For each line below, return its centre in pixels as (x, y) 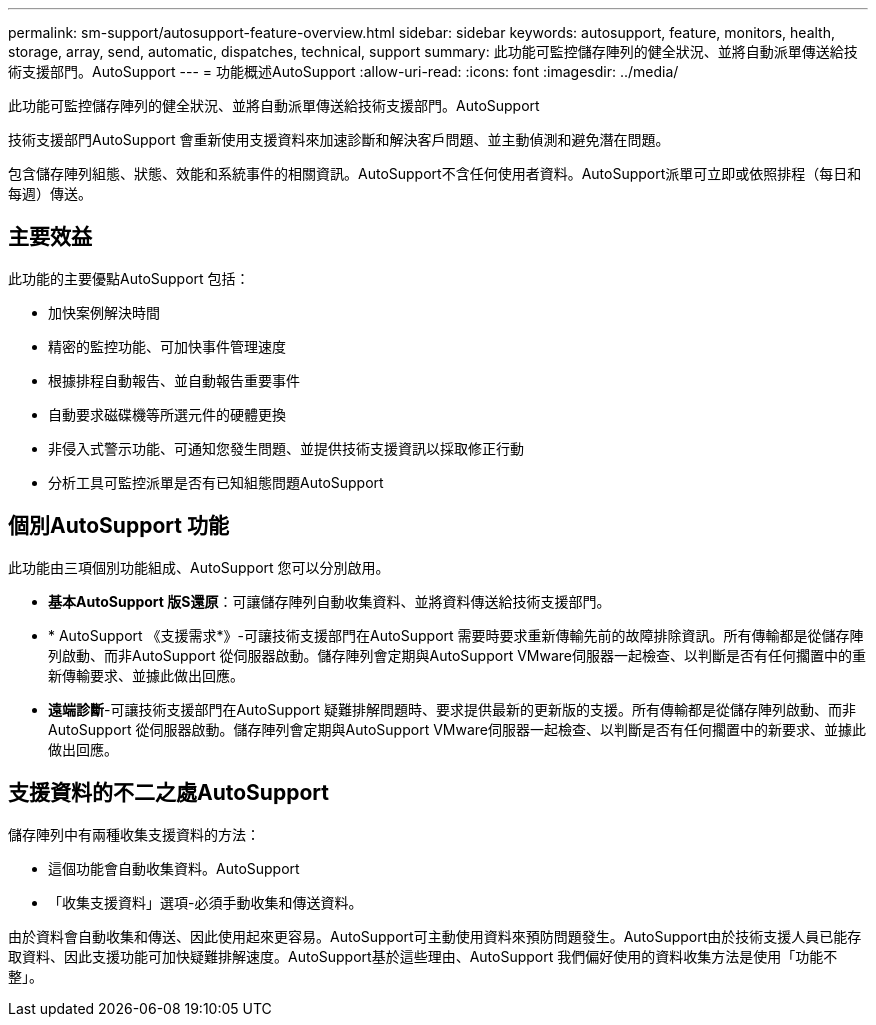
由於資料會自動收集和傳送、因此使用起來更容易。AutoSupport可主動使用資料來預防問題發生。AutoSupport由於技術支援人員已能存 (435, 936)
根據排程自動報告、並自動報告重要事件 (174, 380)
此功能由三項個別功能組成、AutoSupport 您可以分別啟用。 (199, 567)
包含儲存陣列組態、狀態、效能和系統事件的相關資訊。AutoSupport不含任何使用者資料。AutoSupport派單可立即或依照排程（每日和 (435, 173)
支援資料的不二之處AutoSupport (168, 793)
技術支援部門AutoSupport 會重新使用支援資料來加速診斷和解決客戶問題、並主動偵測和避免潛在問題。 (339, 139)
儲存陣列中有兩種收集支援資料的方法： (134, 834)
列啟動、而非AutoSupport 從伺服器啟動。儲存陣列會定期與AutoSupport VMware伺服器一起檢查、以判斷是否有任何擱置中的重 (457, 655)
